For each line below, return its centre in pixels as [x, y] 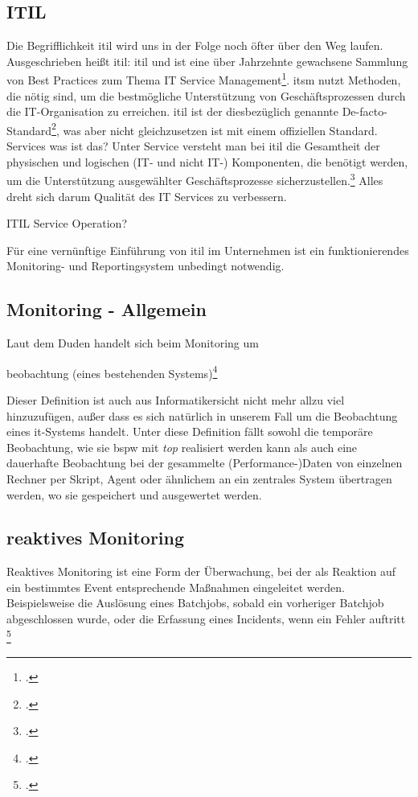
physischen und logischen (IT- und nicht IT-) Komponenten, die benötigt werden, [207, 161]
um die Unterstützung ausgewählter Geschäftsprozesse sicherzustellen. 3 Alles [195, 179]
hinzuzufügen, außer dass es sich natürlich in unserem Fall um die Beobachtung [202, 415]
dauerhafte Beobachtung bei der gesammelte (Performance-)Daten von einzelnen [205, 463]
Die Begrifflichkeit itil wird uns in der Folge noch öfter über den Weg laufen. [195, 45]
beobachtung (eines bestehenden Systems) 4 [112, 372]
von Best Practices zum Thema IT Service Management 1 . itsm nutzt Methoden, [204, 79]
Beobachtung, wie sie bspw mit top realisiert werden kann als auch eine [182, 447]
